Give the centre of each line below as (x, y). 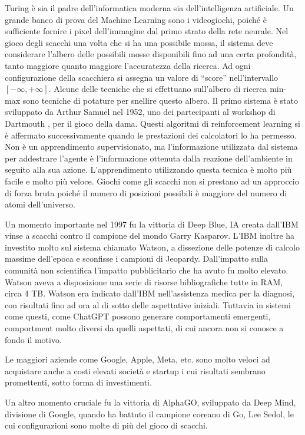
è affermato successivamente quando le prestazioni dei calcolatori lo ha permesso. (151, 135)
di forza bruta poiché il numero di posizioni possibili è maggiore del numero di (146, 192)
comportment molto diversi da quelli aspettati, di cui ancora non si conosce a (144, 328)
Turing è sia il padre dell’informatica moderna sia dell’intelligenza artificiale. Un (149, 8)
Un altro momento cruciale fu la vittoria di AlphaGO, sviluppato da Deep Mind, (150, 402)
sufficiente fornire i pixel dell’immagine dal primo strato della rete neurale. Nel (147, 31)
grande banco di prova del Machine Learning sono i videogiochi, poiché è (136, 19)
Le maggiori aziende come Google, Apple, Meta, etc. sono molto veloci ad (137, 359)
